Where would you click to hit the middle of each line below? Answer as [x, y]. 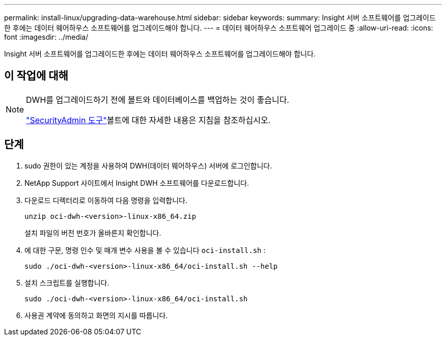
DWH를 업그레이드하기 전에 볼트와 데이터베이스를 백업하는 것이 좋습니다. [158, 100]
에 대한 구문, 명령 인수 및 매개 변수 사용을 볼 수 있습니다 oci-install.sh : [145, 250]
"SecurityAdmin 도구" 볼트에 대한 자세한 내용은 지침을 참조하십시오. [148, 120]
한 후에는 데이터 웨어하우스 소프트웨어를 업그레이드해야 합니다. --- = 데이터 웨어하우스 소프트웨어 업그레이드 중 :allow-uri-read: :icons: [219, 28]
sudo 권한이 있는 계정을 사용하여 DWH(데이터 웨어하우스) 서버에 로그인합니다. [148, 165]
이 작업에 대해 [36, 76]
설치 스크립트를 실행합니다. [67, 282]
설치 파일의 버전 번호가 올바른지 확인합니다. [93, 233]
